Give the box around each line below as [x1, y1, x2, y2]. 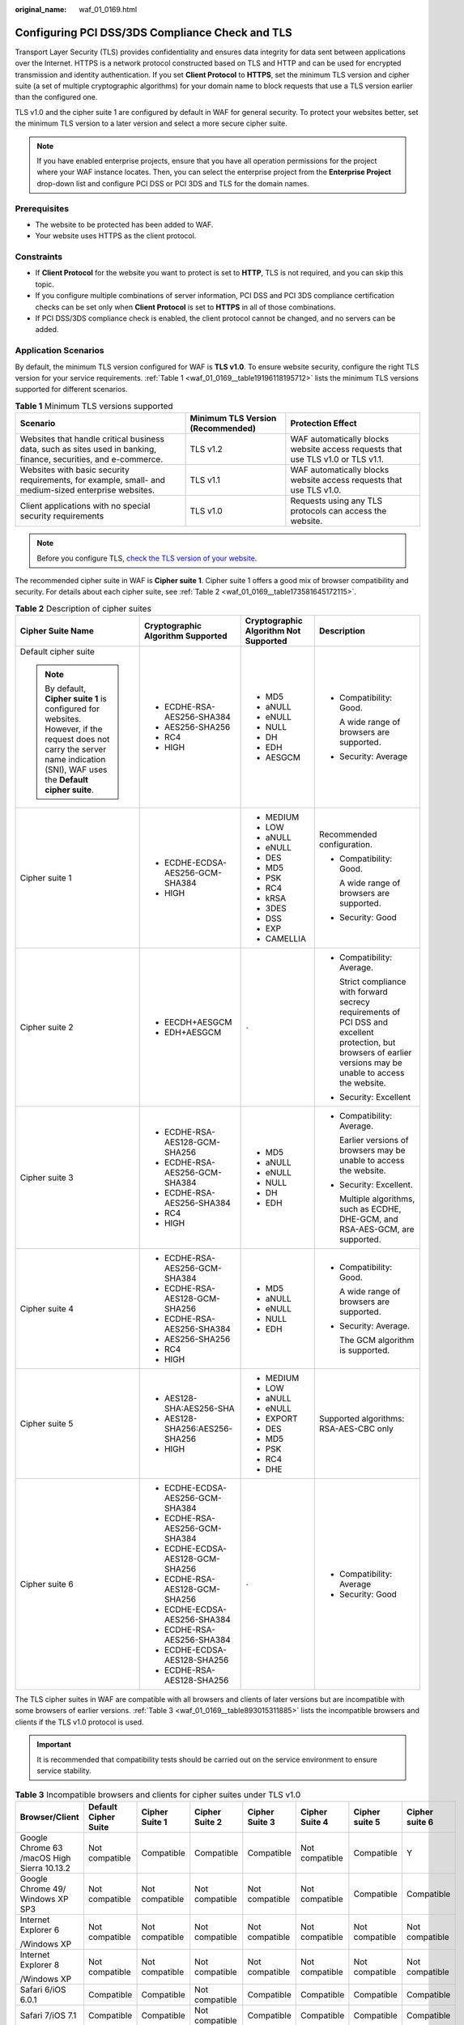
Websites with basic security [19, 464, 130, 475]
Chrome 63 [19, 1842, 63, 1853]
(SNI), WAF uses [45, 764, 108, 775]
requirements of [338, 1007, 401, 1018]
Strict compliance [338, 976, 407, 987]
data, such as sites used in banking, [19, 444, 157, 455]
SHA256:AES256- [164, 1423, 233, 1435]
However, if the [45, 723, 103, 735]
